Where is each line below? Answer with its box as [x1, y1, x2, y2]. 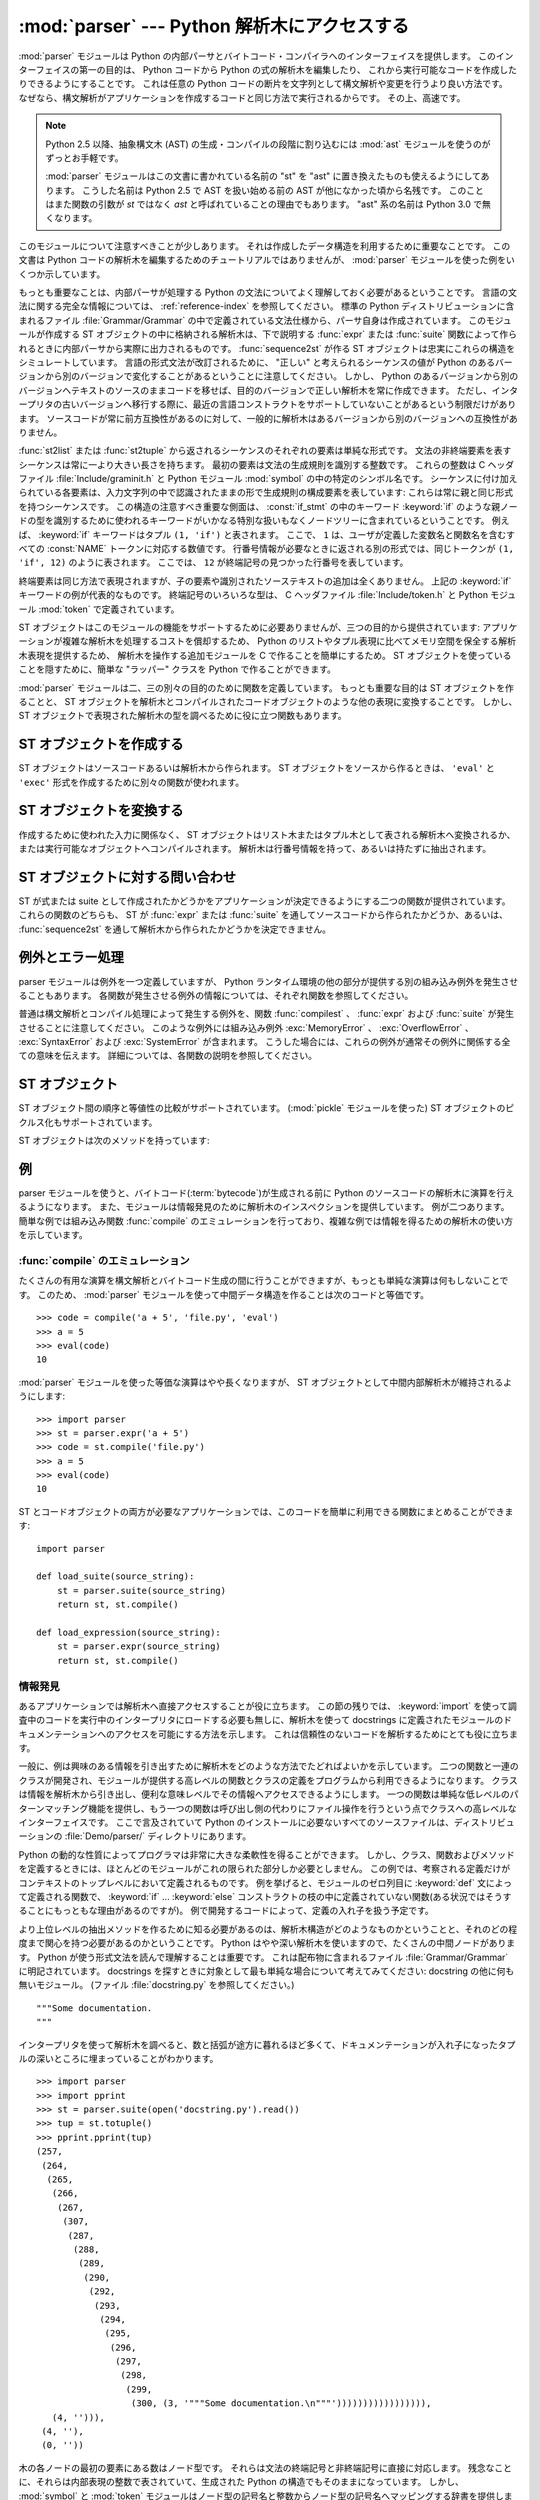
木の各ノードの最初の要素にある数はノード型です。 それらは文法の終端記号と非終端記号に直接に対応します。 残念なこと [18, 2461, 513, 2474]
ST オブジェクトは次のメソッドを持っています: [18, 1135, 210, 1147]
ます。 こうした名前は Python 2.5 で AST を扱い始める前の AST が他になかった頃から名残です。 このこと [53, 184, 485, 196]
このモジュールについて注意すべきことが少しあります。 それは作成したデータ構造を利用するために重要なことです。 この [18, 240, 511, 252]
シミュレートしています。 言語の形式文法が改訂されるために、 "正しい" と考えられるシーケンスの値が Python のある [18, 356, 496, 368]
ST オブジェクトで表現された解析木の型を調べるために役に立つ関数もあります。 [18, 710, 347, 722]
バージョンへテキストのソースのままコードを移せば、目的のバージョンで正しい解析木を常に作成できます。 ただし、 [18, 384, 492, 396]
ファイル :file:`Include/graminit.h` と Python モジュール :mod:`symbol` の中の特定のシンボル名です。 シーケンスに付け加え [18, 473, 518, 485]
